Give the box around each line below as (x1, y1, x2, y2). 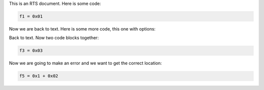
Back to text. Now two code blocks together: (9, 35, 99, 41)
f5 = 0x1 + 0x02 (19, 73, 59, 79)
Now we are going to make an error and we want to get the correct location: (9, 60, 162, 66)
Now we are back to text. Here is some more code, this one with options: (9, 26, 156, 31)
